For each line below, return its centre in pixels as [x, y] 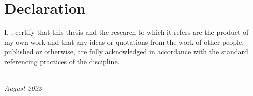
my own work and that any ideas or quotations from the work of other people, [124, 42]
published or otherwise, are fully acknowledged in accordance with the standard [126, 51]
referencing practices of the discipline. [62, 61]
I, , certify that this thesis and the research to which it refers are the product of [126, 32]
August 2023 [23, 88]
